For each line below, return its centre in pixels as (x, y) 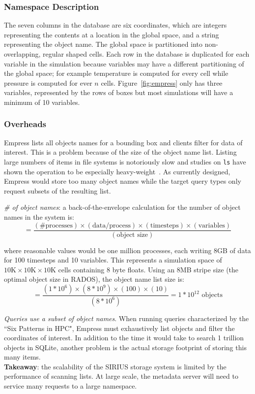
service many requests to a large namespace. (71, 386)
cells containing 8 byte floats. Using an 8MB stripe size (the (148, 269)
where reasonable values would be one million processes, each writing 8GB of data (127, 250)
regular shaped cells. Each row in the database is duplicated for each (146, 54)
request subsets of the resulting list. (57, 190)
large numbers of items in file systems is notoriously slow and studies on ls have (125, 161)
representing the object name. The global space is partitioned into (103, 44)
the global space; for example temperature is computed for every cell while (116, 73)
